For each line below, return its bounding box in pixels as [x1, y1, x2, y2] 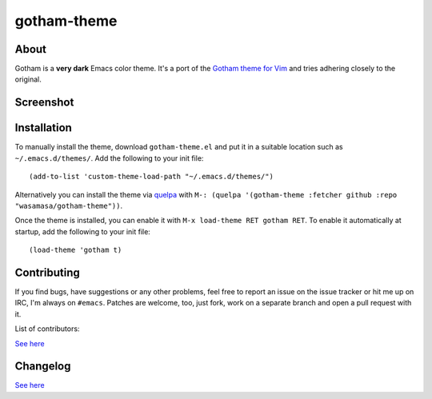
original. [14, 74, 42, 84]
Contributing [14, 265, 80, 279]
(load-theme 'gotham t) [29, 245, 122, 255]
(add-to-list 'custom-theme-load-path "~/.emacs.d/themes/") [29, 172, 274, 182]
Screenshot [14, 96, 74, 110]
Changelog [14, 360, 71, 373]
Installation [14, 121, 72, 135]
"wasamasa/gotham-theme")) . [14, 201, 123, 210]
